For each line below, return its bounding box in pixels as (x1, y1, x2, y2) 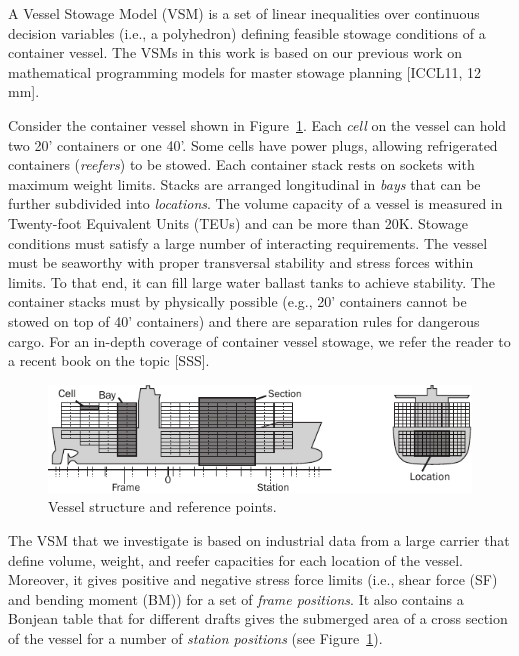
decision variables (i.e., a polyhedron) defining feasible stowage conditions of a (8, 22, 486, 43)
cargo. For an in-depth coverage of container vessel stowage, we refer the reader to (8, 330, 511, 351)
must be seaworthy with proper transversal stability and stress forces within (8, 252, 474, 273)
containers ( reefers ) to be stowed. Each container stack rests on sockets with (8, 154, 475, 175)
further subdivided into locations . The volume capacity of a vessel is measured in (8, 193, 503, 214)
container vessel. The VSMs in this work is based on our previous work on (8, 42, 463, 63)
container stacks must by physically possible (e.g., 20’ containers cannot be (8, 291, 467, 312)
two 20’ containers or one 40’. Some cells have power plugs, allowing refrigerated (8, 134, 498, 155)
